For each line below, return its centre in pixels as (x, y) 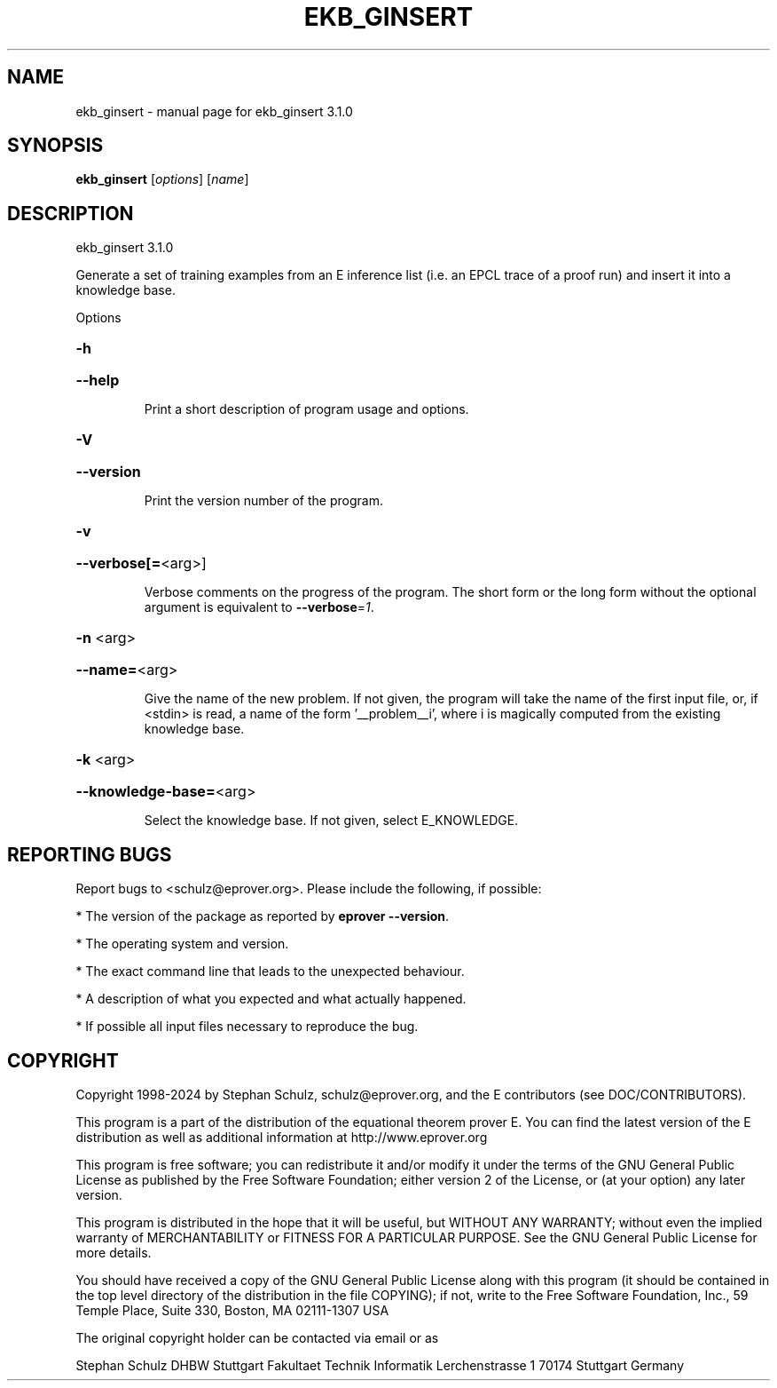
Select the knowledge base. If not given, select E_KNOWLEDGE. (331, 821)
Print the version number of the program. (263, 501)
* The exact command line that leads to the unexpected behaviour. (270, 972)
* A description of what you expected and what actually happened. (271, 999)
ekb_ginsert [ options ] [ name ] (162, 179)
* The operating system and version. (182, 944)
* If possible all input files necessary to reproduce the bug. (247, 1027)
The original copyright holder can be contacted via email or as (257, 1337)
